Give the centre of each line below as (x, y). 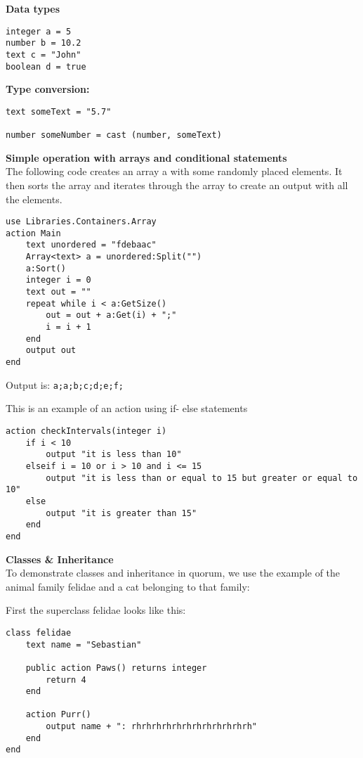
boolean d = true (46, 66)
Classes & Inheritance (60, 559)
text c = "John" (44, 54)
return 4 (66, 680)
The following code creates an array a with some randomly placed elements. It (174, 171)
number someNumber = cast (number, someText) (114, 135)
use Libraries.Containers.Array (81, 222)
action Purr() (58, 715)
